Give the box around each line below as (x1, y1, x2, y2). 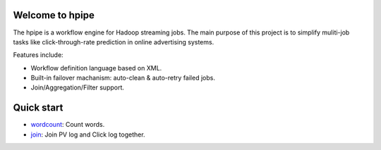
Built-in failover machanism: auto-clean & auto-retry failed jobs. (30, 74, 215, 82)
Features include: (13, 51, 64, 59)
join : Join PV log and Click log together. (30, 130, 145, 139)
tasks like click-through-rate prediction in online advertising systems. (13, 37, 214, 46)
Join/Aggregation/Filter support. (30, 83, 125, 92)
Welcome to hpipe (13, 9, 95, 21)
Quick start (13, 102, 64, 114)
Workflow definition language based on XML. (30, 63, 162, 72)
